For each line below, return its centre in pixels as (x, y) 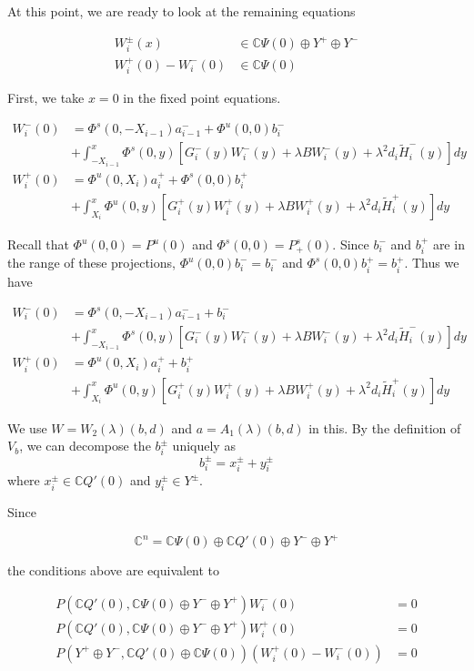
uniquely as (204, 446)
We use (27, 427)
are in (449, 244)
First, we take (46, 98)
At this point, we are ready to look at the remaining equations (182, 11)
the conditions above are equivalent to (114, 570)
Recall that (38, 244)
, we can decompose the (85, 446)
